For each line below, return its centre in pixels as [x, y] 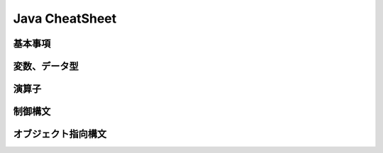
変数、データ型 [46, 66]
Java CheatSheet [65, 18]
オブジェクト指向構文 [60, 134]
